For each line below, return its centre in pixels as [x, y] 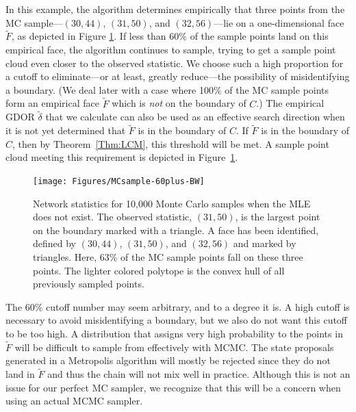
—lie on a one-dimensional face [279, 22]
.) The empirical [290, 103]
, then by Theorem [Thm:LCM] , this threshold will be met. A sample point [171, 143]
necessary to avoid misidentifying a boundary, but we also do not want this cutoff [177, 320]
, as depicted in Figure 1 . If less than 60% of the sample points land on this [170, 36]
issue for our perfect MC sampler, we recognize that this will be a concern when [173, 387]
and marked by [265, 243]
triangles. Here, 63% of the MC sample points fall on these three [168, 257]
